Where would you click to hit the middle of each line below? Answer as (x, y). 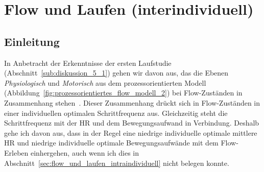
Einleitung (32, 41)
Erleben (16, 152)
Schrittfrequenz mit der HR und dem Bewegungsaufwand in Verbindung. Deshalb (132, 123)
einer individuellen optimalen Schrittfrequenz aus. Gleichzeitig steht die (116, 113)
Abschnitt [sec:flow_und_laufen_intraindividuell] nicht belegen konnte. (117, 163)
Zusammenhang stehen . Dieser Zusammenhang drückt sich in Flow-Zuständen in (132, 102)
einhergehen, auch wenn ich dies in (85, 152)
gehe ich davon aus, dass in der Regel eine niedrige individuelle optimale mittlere (131, 132)
